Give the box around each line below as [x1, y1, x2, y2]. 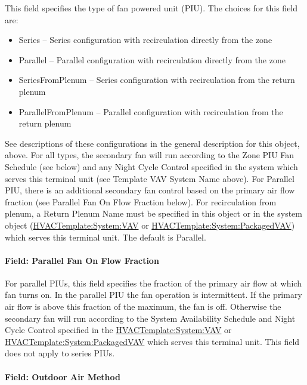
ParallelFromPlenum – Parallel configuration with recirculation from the [18, 105, 283, 118]
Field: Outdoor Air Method [5, 370, 120, 383]
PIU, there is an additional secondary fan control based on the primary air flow [5, 184, 295, 196]
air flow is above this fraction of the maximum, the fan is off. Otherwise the [5, 300, 281, 313]
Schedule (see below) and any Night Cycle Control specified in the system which [5, 160, 298, 173]
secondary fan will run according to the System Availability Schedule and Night [5, 312, 296, 324]
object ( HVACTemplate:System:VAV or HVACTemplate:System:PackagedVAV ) [5, 218, 295, 231]
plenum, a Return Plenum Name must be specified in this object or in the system [5, 207, 302, 220]
